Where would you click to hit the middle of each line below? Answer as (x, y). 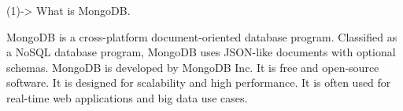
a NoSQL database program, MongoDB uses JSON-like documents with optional (201, 52)
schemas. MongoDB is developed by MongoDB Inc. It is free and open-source (193, 67)
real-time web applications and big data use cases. (127, 97)
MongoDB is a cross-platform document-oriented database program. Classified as (202, 36)
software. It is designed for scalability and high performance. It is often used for (199, 82)
